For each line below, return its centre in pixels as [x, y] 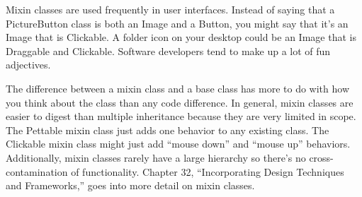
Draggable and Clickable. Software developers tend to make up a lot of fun [168, 50]
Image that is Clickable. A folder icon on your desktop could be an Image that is [181, 37]
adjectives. [28, 65]
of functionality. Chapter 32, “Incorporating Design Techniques [208, 171]
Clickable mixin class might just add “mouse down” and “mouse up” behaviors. [178, 144]
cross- [321, 157]
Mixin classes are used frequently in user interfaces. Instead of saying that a [170, 9]
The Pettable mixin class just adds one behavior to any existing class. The [168, 130]
